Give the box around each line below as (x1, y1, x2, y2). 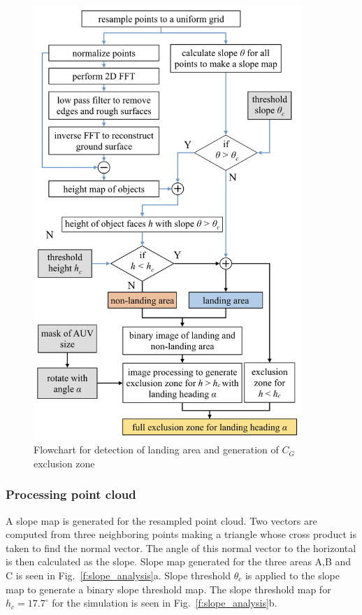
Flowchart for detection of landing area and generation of (34, 442, 279, 457)
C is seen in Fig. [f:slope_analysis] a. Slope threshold (6, 567, 231, 582)
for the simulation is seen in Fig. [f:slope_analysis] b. (52, 595, 277, 610)
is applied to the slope (245, 567, 340, 582)
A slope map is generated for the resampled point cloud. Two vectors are (6, 513, 317, 528)
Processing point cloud (6, 486, 136, 503)
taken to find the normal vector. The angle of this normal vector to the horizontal (6, 540, 356, 555)
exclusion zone (34, 455, 95, 470)
